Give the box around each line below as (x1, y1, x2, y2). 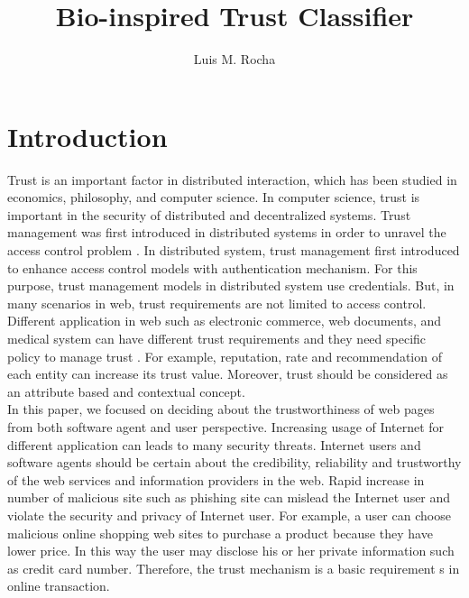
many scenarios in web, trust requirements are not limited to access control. (7, 293, 427, 312)
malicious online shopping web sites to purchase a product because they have (7, 523, 433, 542)
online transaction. (7, 576, 110, 595)
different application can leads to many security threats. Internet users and (7, 435, 421, 454)
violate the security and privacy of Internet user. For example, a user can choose (7, 505, 451, 524)
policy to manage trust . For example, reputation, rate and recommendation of (7, 346, 442, 365)
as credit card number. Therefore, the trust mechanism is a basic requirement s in (7, 558, 460, 577)
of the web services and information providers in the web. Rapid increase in (7, 470, 425, 489)
